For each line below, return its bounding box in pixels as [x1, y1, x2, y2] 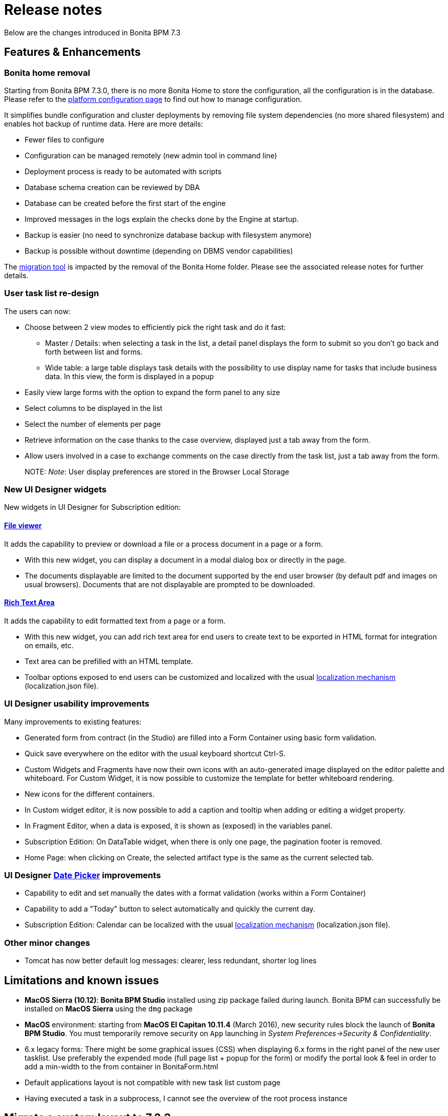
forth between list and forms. [45, 347, 143, 356]
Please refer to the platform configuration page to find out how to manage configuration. [4, 94, 302, 104]
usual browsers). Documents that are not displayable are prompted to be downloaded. [25, 580, 315, 589]
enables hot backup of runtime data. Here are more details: [4, 119, 203, 128]
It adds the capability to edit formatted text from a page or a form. [4, 616, 226, 625]
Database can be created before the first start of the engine [25, 198, 226, 208]
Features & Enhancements [4, 46, 141, 59]
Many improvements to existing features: [4, 717, 142, 726]
